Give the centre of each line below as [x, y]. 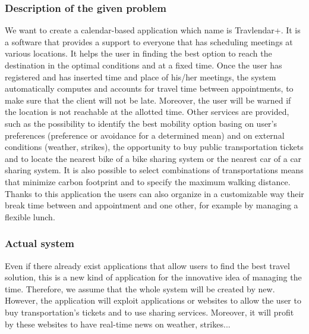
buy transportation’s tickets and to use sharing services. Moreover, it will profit [149, 312]
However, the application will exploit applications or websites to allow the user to [153, 300]
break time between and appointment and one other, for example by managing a [152, 205]
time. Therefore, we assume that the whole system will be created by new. [140, 288]
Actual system [40, 243]
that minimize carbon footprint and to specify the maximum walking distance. [148, 181]
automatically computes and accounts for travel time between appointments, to [149, 88]
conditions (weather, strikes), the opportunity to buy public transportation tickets [154, 147]
